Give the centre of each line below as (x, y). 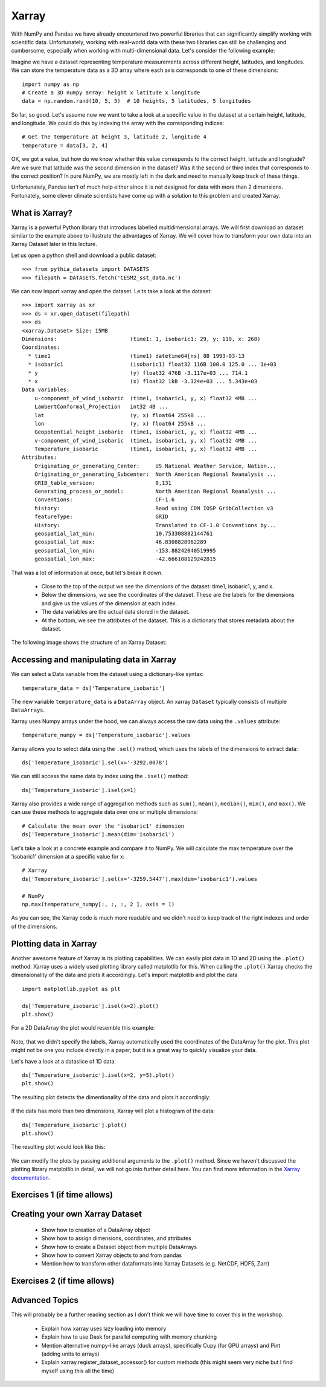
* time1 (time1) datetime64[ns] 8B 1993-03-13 (136, 356)
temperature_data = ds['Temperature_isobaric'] (94, 688)
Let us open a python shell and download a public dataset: (84, 255)
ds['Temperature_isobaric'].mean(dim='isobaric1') (98, 835)
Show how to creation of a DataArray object (96, 1230)
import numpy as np (51, 84)
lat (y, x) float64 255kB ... (120, 415)
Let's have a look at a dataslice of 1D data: (64, 1061)
